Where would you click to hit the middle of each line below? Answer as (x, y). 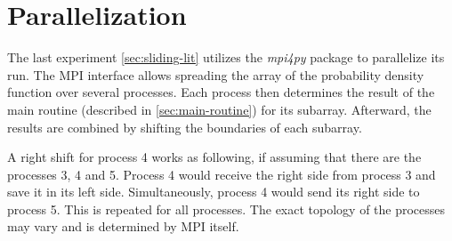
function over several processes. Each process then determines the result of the (221, 92)
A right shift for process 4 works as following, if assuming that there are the (214, 157)
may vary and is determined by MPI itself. (123, 226)
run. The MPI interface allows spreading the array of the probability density (216, 74)
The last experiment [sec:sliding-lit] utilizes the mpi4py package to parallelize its (226, 57)
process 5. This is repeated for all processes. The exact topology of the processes (226, 209)
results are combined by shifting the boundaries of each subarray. (185, 127)
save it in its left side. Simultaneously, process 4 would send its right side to (214, 192)
